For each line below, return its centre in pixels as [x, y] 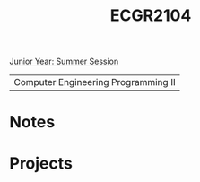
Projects [41, 163]
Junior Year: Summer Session [64, 61]
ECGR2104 [151, 16]
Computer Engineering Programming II [95, 82]
